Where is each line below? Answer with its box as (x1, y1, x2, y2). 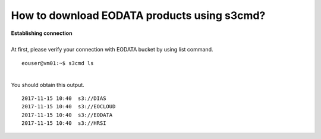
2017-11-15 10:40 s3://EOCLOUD (21, 104, 116, 110)
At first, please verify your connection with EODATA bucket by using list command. (11, 46, 213, 53)
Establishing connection (11, 30, 73, 37)
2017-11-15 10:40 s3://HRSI (21, 120, 106, 127)
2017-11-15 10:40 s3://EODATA (21, 111, 113, 118)
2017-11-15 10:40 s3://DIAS (21, 95, 106, 102)
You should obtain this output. (11, 81, 84, 88)
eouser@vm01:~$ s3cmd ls (21, 60, 94, 66)
